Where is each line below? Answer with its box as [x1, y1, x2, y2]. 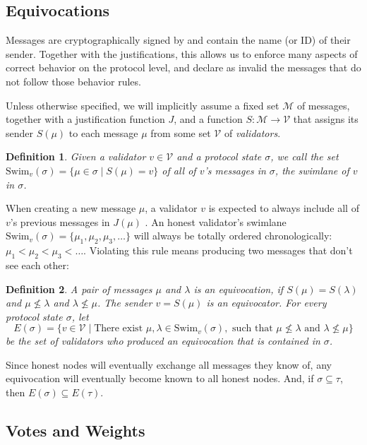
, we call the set [270, 149, 339, 164]
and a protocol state [176, 149, 262, 164]
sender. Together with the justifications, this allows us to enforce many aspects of [6, 46, 358, 61]
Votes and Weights [6, 420, 145, 441]
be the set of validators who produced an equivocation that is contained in [6, 333, 320, 348]
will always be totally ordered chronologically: [133, 228, 332, 243]
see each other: [6, 257, 69, 272]
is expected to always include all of [208, 201, 359, 215]
